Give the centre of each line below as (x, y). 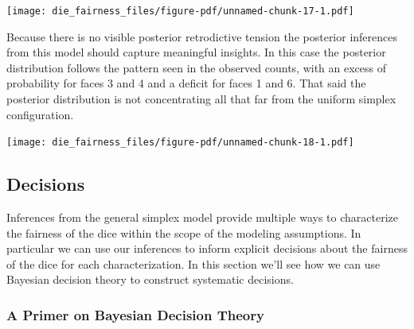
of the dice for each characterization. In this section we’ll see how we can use (193, 263)
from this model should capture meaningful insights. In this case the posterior (196, 52)
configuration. (40, 114)
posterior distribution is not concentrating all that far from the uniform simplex (201, 99)
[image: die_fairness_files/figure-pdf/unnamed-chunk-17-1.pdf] (180, 11)
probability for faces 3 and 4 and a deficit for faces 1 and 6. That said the (186, 83)
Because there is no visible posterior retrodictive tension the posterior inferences (202, 36)
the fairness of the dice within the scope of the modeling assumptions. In (184, 232)
